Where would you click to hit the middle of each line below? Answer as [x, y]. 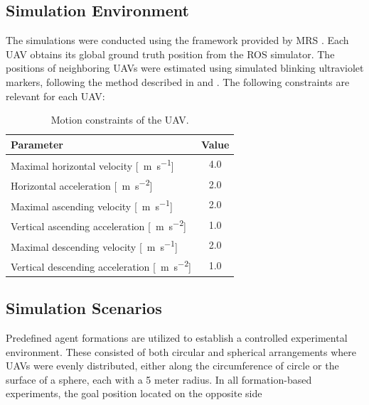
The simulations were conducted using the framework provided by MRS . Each [177, 40]
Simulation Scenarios [84, 308]
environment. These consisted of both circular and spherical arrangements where [181, 351]
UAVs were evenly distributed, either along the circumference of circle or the [172, 366]
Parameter [37, 144]
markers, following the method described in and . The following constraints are [178, 81]
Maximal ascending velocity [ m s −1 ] [92, 205]
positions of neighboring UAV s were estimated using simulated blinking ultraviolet [185, 68]
